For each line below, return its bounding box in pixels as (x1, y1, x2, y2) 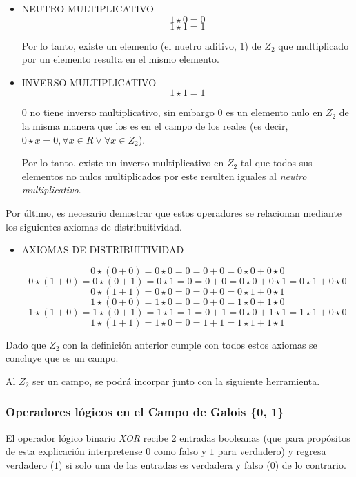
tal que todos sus (240, 155, 313, 170)
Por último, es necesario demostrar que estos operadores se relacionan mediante (6, 205, 342, 220)
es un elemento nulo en (226, 105, 323, 119)
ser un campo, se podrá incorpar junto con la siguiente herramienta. (32, 373, 320, 388)
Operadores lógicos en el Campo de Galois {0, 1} (6, 403, 284, 420)
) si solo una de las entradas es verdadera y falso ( (59, 457, 270, 471)
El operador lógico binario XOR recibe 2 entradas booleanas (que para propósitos (6, 430, 350, 445)
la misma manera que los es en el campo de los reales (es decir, (21, 118, 288, 133)
